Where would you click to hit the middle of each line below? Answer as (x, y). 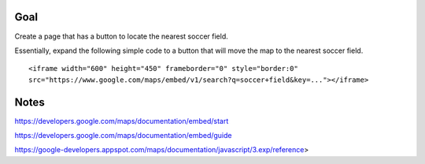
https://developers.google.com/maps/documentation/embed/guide (123, 135)
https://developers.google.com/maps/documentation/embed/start (122, 121)
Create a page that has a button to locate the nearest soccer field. (121, 36)
